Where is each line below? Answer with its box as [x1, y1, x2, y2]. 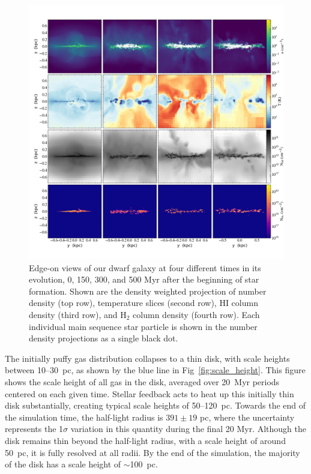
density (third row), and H [29, 308, 127, 320]
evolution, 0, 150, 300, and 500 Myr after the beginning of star [29, 273, 259, 286]
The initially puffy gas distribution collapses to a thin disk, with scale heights [5, 352, 290, 364]
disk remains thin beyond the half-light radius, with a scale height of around [5, 434, 286, 446]
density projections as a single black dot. [29, 332, 178, 344]
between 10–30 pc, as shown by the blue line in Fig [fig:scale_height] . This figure [5, 364, 306, 376]
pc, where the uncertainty [200, 410, 295, 423]
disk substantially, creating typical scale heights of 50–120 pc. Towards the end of [5, 399, 306, 412]
